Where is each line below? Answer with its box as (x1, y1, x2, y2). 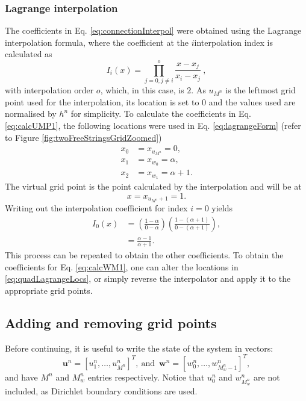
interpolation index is (194, 36, 273, 48)
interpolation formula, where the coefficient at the (5, 36, 189, 48)
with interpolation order (5, 84, 94, 96)
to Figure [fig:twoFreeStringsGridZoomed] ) (5, 131, 162, 143)
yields (211, 202, 233, 214)
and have (5, 370, 38, 383)
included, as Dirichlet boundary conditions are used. (5, 384, 198, 397)
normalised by (5, 107, 57, 120)
